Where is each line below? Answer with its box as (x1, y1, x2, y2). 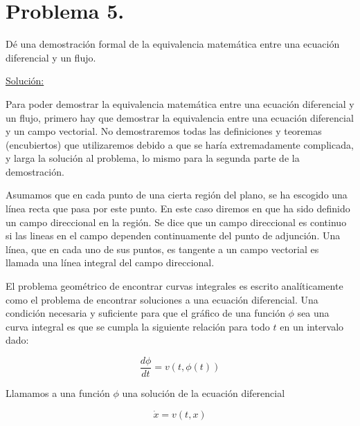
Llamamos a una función (6, 386, 110, 400)
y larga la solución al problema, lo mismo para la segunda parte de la (6, 151, 300, 165)
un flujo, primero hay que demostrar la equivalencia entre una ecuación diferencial (6, 110, 354, 124)
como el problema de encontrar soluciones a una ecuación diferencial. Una (6, 292, 318, 306)
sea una (297, 306, 330, 320)
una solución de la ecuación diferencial (122, 386, 285, 400)
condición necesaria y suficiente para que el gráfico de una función (6, 306, 285, 320)
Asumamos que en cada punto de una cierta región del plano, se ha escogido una (6, 187, 348, 202)
